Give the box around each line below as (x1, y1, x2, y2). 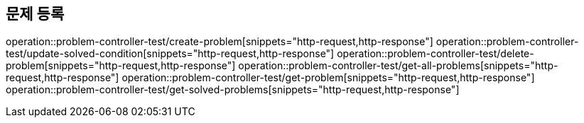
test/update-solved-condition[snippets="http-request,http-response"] (6, 47, 335, 60)
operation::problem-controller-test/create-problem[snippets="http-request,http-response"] (6, 35, 433, 48)
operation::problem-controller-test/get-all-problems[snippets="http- (238, 59, 558, 72)
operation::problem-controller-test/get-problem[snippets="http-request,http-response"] (121, 71, 535, 84)
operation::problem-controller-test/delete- (337, 47, 534, 60)
